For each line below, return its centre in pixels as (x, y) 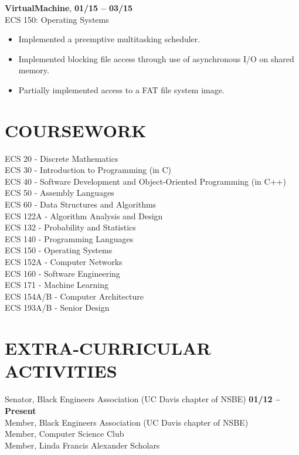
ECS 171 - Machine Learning (57, 285)
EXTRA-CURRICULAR (108, 348)
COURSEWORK (76, 130)
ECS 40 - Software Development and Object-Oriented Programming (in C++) (145, 181)
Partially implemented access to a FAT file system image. (121, 89)
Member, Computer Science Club (64, 434)
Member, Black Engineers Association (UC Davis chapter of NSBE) (127, 422)
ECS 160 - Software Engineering (62, 273)
